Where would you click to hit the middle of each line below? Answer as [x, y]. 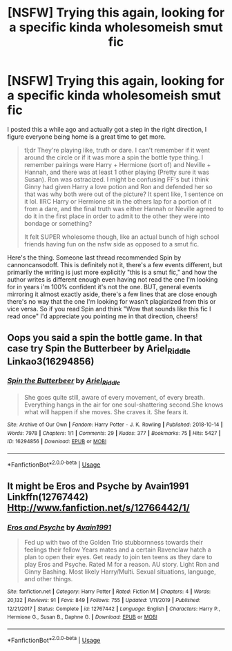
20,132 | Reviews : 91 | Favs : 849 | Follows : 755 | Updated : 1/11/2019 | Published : [104, 601]
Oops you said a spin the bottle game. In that [105, 338]
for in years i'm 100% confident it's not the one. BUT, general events [104, 286]
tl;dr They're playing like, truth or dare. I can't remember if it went [117, 150]
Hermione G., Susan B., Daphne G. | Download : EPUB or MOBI [82, 617]
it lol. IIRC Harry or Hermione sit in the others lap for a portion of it [118, 201]
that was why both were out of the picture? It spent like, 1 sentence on [124, 194]
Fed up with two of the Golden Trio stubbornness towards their [114, 543]
